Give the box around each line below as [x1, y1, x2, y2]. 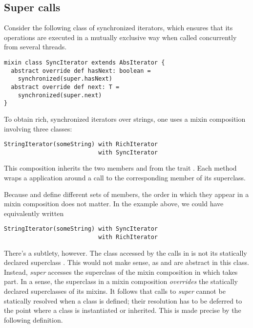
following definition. [4, 314, 63, 325]
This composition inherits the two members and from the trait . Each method [4, 163, 237, 173]
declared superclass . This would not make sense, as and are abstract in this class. [4, 257, 249, 267]
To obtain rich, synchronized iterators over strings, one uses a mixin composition [4, 113, 246, 124]
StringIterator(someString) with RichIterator [4, 141, 158, 148]
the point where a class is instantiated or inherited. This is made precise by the [4, 305, 241, 315]
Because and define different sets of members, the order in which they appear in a [4, 189, 249, 199]
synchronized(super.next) [18, 91, 102, 99]
